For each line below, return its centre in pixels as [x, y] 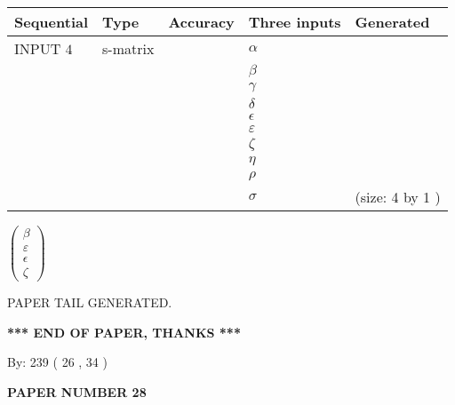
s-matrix [128, 48]
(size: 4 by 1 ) [398, 197]
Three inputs [295, 22]
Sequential [52, 22]
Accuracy [201, 22]
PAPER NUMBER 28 [77, 391]
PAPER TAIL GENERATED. [90, 302]
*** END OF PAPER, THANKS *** [124, 332]
